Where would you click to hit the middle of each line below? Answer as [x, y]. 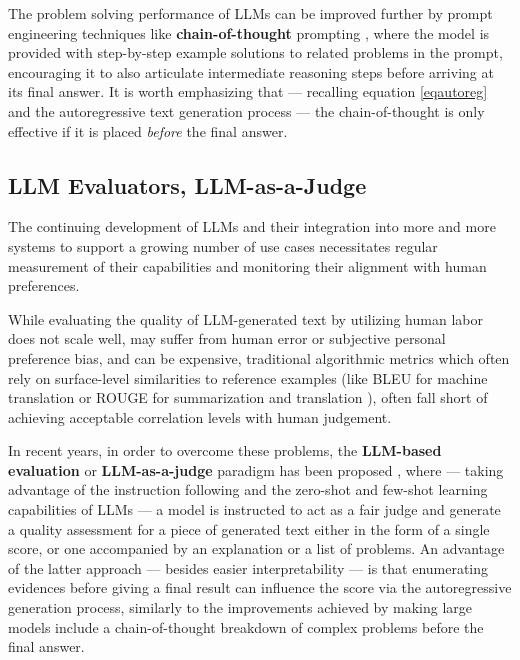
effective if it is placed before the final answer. [148, 130]
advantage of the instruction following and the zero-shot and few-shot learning [248, 489]
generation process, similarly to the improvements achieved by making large [240, 607]
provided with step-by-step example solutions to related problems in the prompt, [255, 52]
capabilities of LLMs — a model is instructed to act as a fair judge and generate [254, 509]
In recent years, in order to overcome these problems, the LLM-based [225, 450]
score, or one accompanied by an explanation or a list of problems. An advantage [256, 548]
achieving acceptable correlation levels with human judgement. [200, 416]
